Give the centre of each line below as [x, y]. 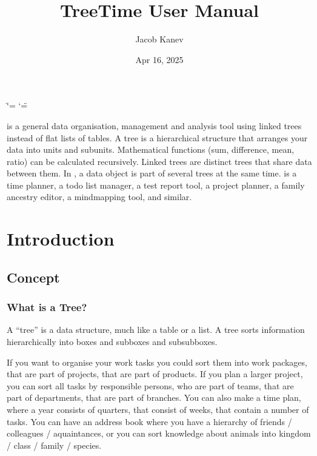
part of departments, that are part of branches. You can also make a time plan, [154, 397]
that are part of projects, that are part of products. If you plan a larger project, [155, 374]
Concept [33, 277]
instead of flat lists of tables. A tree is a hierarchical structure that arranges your [157, 137]
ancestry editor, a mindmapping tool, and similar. [99, 197]
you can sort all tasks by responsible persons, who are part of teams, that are [150, 385]
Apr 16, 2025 [159, 59]
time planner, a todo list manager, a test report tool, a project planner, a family [156, 185]
